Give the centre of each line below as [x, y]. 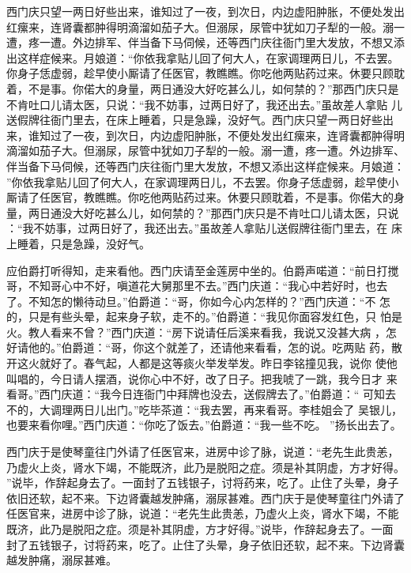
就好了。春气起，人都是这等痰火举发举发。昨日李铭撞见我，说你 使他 [218, 363]
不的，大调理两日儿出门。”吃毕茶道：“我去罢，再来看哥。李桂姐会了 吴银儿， [204, 409]
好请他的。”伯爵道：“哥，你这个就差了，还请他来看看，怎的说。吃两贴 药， [199, 347]
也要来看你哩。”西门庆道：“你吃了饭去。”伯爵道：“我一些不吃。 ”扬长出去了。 [204, 425]
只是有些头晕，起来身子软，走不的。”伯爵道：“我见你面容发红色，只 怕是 [215, 317]
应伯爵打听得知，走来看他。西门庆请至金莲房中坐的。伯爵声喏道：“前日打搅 [203, 270]
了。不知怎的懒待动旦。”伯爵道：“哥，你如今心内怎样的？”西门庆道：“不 [191, 301]
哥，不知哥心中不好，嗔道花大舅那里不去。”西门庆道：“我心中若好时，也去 [197, 286]
